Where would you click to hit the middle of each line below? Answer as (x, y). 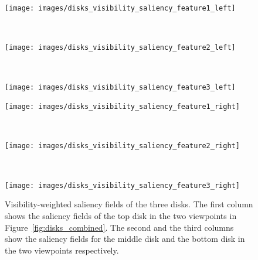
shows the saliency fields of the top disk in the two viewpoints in (121, 215)
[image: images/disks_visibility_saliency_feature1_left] (120, 8)
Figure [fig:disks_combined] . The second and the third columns (119, 227)
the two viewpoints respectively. (62, 250)
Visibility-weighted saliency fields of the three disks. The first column (129, 204)
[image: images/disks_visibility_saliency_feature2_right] (122, 146)
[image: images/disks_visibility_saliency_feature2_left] (120, 48)
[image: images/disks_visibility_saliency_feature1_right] (122, 107)
